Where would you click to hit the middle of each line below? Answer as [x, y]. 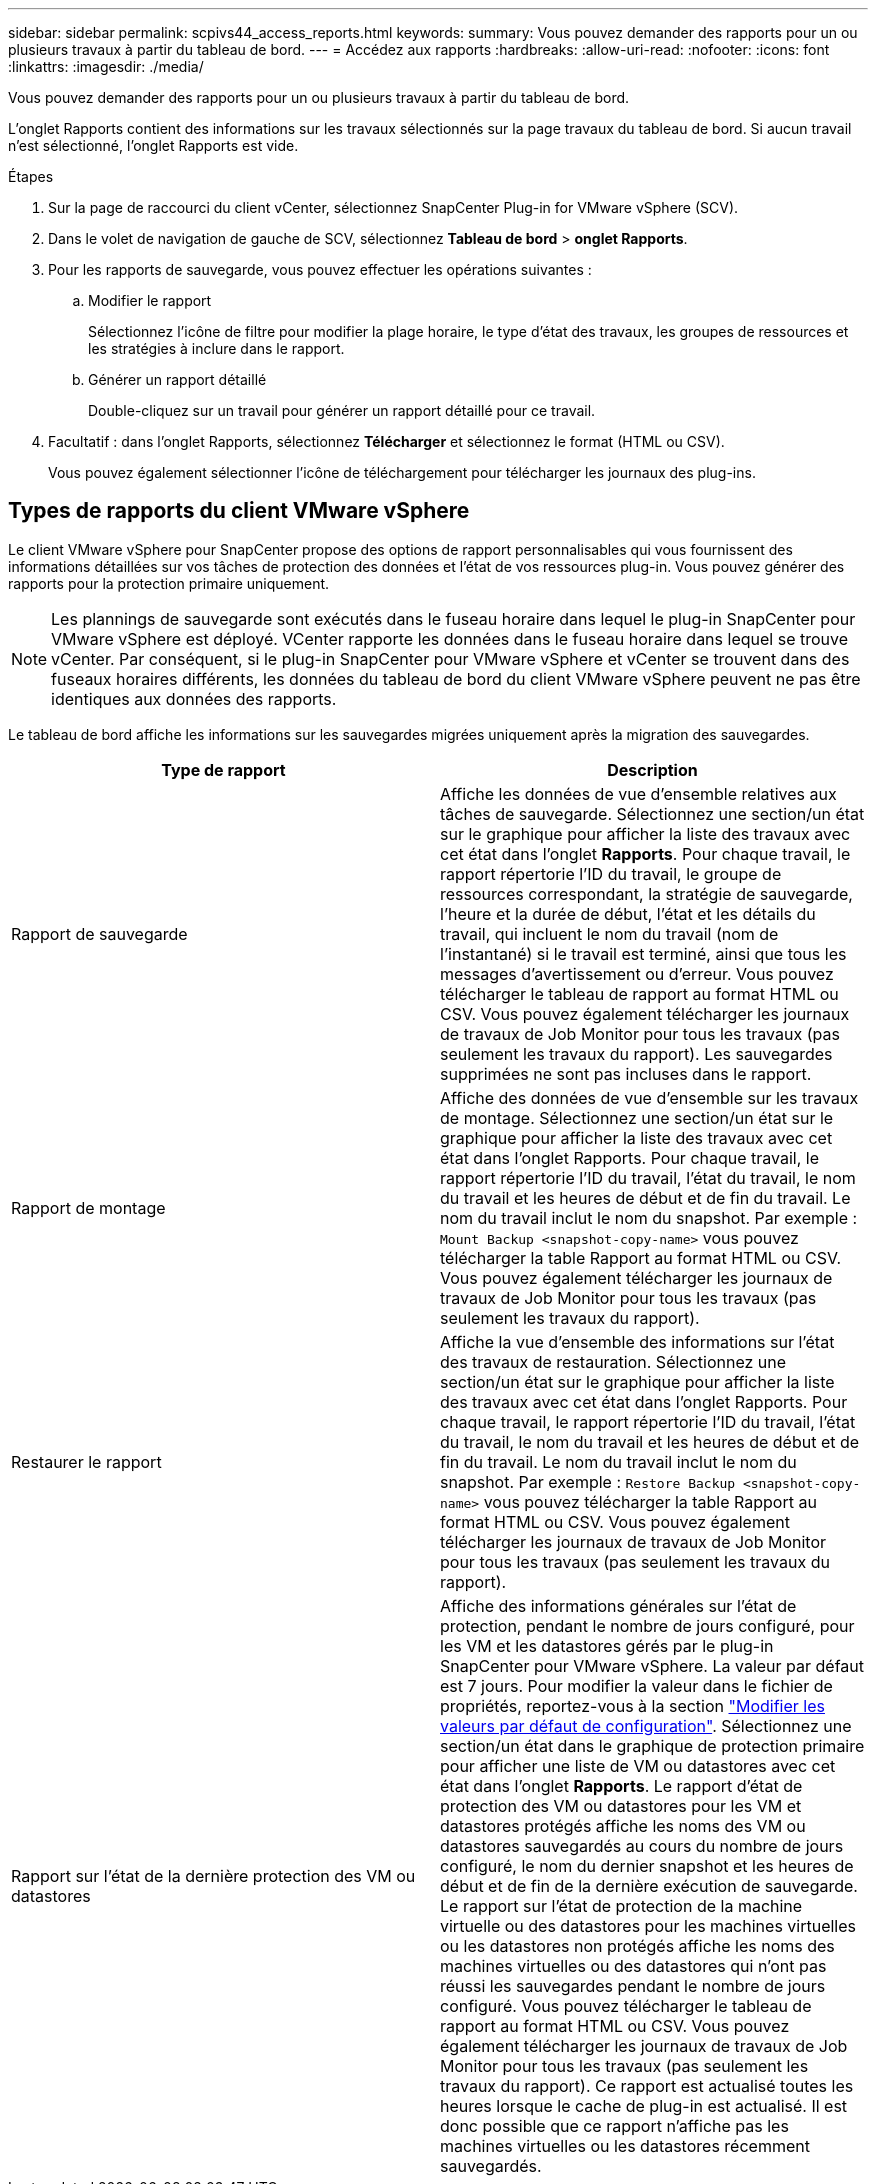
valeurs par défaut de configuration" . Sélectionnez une [646, 1725]
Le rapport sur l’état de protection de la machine [621, 1905]
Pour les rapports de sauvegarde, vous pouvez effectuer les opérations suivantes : [320, 269]
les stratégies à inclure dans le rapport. [216, 348]
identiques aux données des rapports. [194, 698]
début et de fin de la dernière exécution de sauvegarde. [649, 1885]
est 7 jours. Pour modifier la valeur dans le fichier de [636, 1685]
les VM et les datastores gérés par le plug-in [607, 1645]
